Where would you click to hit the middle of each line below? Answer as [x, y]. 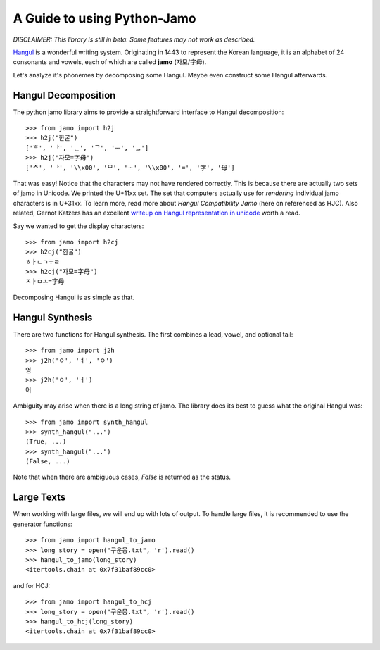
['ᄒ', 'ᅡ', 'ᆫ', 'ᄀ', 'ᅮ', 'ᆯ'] [87, 148]
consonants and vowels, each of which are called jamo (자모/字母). [110, 62]
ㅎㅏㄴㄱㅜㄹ [43, 262]
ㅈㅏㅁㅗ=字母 [45, 281]
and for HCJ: [32, 585]
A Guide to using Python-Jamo [104, 18]
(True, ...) [46, 442]
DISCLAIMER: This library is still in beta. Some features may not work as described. [134, 39]
